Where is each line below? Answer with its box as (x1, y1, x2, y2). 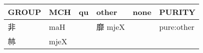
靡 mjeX (96, 21, 125, 32)
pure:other (159, 21, 195, 32)
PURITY (159, 6, 196, 17)
